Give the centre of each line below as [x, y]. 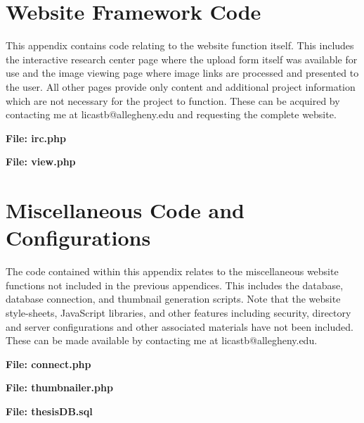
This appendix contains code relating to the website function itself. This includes [180, 45]
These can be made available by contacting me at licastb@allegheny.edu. [162, 340]
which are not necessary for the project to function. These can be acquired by [173, 100]
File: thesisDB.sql [49, 411]
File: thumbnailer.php [59, 387]
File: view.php [41, 162]
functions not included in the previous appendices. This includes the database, [175, 285]
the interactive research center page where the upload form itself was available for [182, 59]
